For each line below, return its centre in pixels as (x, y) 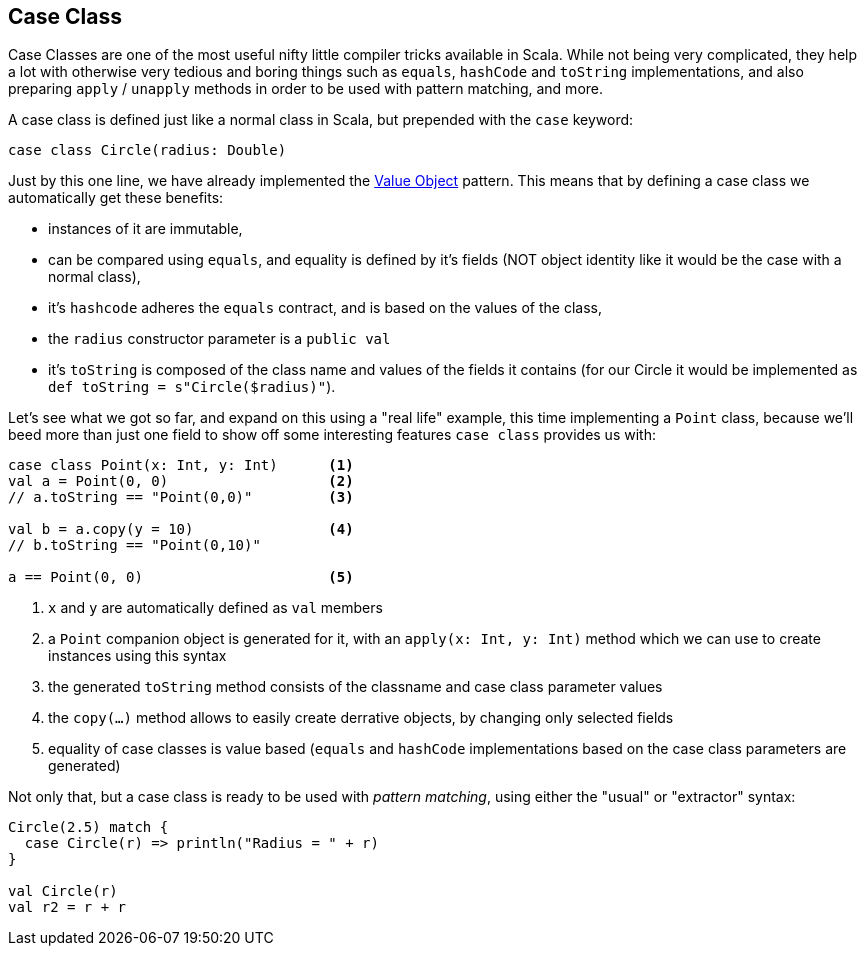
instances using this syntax (137, 656)
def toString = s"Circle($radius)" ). (192, 387)
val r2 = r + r (67, 907)
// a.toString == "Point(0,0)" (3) (181, 497)
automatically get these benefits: (116, 198)
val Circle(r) (63, 891)
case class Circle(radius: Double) (147, 150)
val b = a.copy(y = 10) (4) (181, 529)
